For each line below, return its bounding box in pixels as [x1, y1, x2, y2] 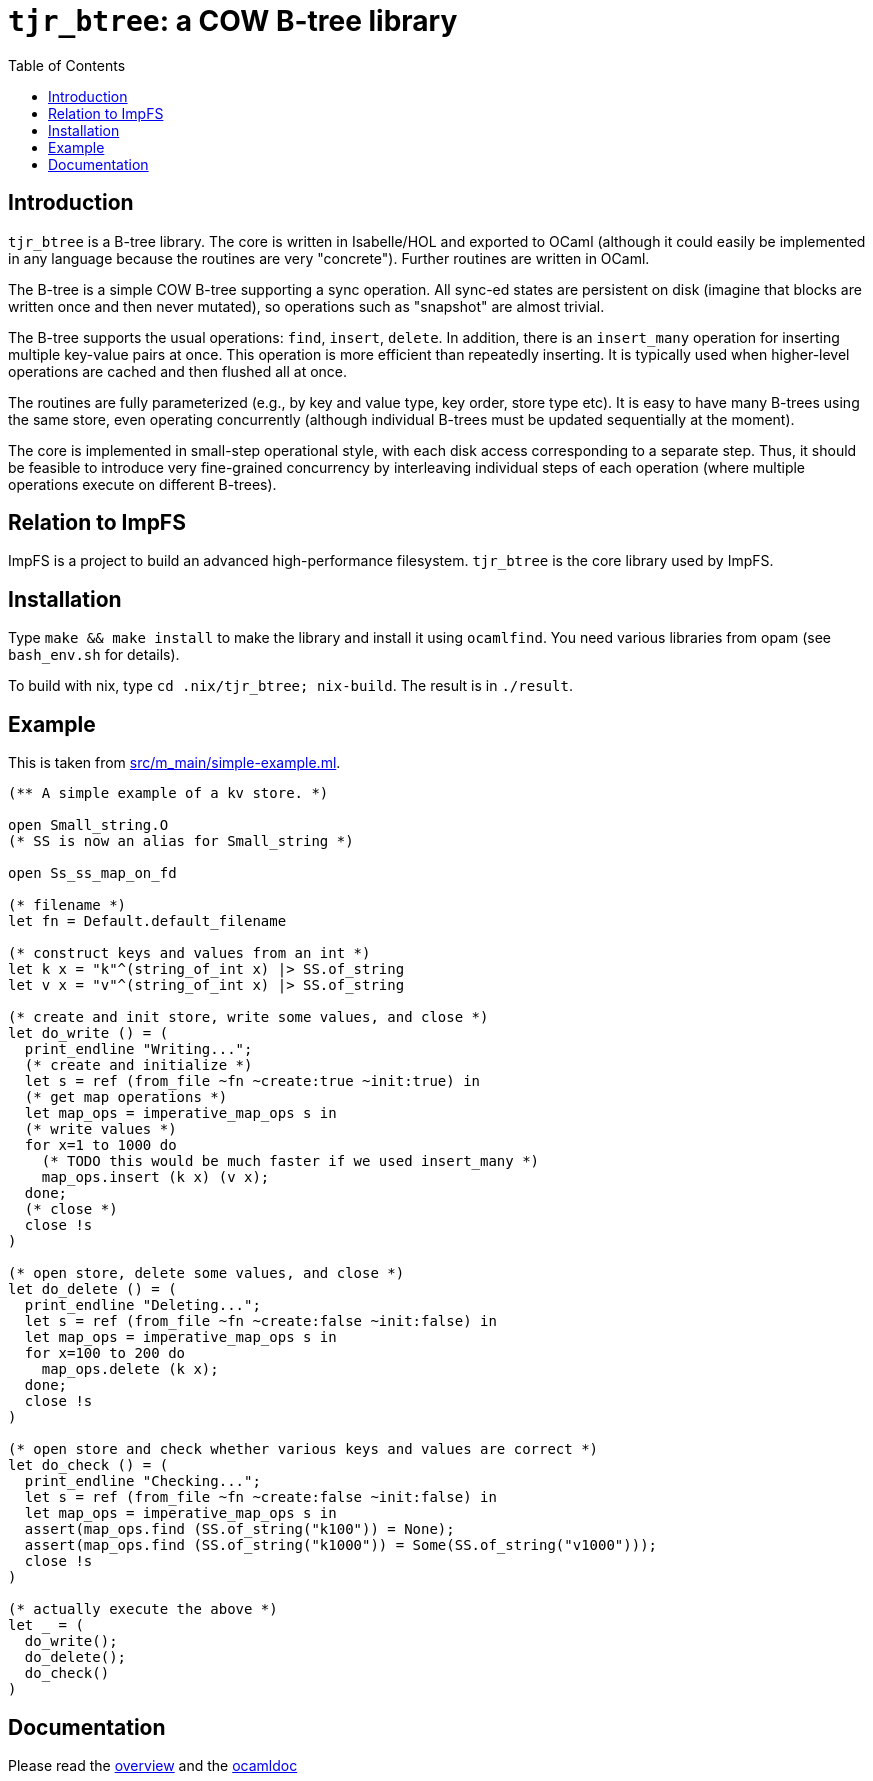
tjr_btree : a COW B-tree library [8, 4, 458, 38]
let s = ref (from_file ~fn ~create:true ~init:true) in [24, 1073, 481, 1090]
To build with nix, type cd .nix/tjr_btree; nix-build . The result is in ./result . [8, 677, 573, 695]
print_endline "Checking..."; [24, 1473, 261, 1490]
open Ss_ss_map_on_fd [8, 865, 177, 882]
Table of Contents [8, 56, 126, 74]
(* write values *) [24, 1121, 177, 1138]
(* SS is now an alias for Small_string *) [8, 833, 354, 850]
